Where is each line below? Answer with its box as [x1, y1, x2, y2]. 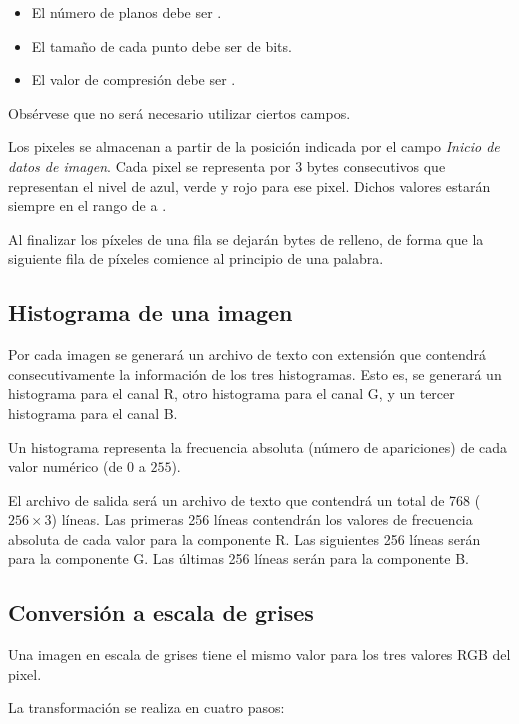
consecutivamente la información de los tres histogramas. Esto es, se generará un [8, 363, 502, 384]
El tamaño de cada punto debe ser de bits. [31, 35, 292, 56]
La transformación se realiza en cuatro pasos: [8, 697, 285, 718]
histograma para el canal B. [8, 402, 178, 423]
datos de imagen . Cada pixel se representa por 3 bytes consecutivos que [8, 155, 446, 176]
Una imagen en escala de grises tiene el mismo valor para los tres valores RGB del [8, 644, 511, 665]
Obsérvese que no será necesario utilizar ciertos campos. [8, 102, 351, 123]
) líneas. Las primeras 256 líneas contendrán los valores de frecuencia [51, 509, 473, 530]
